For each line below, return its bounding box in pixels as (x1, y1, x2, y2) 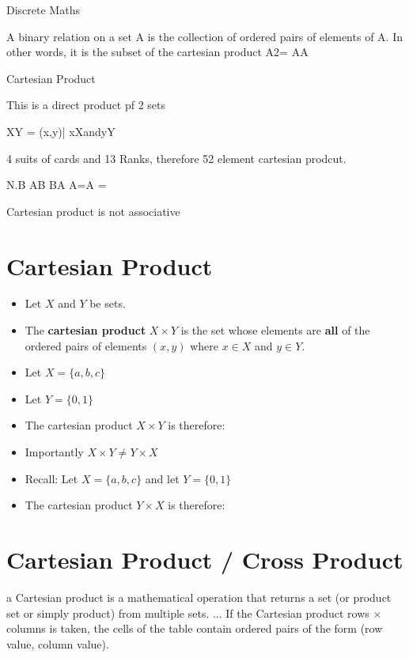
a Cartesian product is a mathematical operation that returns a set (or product (6, 588, 392, 605)
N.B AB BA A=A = (6, 176, 107, 193)
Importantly (25, 444, 84, 460)
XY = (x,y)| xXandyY (6, 123, 116, 139)
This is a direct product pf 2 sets (6, 96, 166, 113)
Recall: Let (25, 470, 78, 486)
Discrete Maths (6, 2, 80, 17)
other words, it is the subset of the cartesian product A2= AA (6, 43, 309, 60)
